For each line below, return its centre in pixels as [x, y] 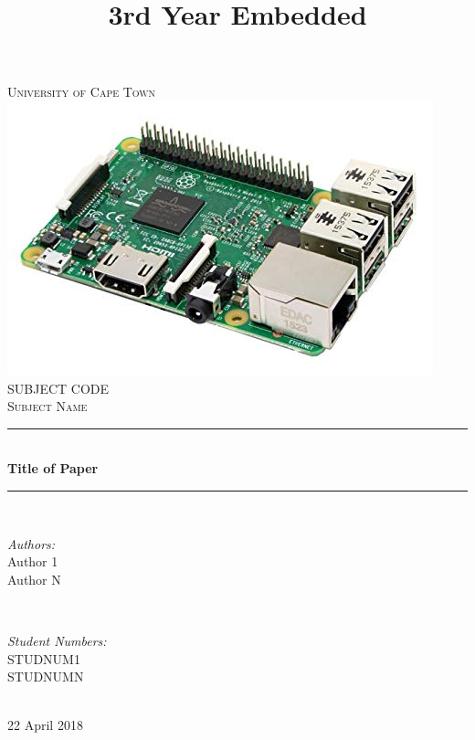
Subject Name [47, 406]
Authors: [32, 543]
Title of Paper [53, 468]
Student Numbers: [57, 640]
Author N [34, 579]
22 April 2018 [45, 725]
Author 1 [33, 561]
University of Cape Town [82, 92]
